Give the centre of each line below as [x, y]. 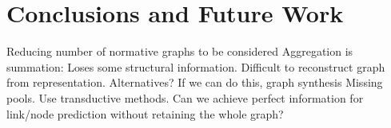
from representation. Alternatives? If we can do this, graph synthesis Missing [195, 82]
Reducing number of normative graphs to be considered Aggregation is [180, 51]
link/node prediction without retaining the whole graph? [145, 113]
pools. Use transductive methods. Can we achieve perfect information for [185, 97]
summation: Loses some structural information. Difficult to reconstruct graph [196, 66]
